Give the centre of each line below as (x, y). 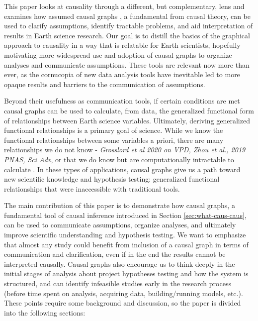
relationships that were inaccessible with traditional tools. (92, 188)
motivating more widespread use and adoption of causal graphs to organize (118, 54)
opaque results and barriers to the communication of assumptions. (105, 84)
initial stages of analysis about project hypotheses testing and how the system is (126, 273)
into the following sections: (45, 312)
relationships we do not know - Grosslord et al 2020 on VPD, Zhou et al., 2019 (125, 150)
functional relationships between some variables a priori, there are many (114, 140)
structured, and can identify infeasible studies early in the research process (118, 283)
